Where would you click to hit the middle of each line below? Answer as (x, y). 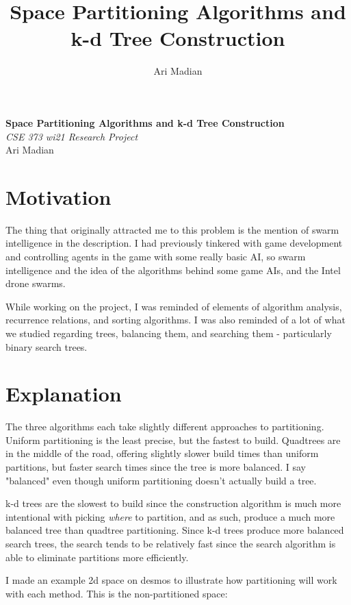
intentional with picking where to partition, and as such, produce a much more (170, 516)
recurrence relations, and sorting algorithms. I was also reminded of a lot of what (175, 320)
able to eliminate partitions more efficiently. (97, 557)
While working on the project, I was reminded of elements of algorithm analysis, (174, 306)
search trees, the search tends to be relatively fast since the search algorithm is (171, 544)
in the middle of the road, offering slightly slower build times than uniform (162, 453)
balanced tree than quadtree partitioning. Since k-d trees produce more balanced (175, 530)
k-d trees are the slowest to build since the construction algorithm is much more (173, 503)
